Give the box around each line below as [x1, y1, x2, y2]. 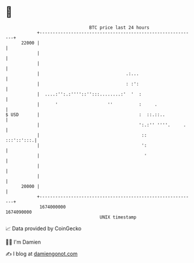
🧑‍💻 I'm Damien [5, 238, 41, 245]
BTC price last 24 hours [89, 25, 150, 30]
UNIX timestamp [99, 214, 137, 220]
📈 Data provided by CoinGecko [5, 225, 82, 232]
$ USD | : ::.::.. [5, 111, 165, 118]
